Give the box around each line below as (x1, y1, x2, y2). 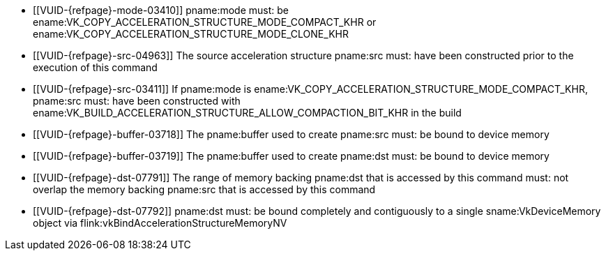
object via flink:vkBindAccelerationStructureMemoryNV (33, 217, 287, 229)
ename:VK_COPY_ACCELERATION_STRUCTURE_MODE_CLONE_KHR (33, 28, 349, 40)
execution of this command (33, 61, 158, 73)
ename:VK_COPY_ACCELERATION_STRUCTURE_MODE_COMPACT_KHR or (33, 16, 377, 28)
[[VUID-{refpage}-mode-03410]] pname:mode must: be (33, 4, 289, 16)
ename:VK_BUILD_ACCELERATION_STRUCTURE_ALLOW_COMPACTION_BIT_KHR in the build (33, 107, 462, 119)
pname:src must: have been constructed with (33, 95, 241, 107)
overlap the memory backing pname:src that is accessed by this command (33, 183, 376, 195)
